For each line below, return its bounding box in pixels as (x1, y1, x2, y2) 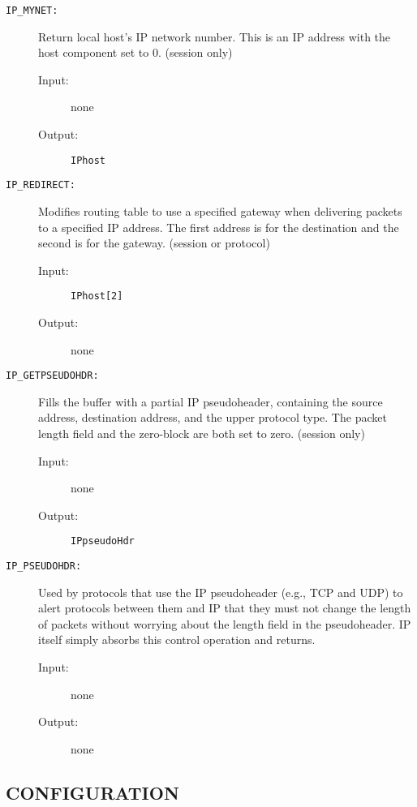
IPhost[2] (71, 290, 123, 303)
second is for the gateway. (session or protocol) (38, 234, 270, 251)
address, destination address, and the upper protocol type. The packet (38, 409, 387, 426)
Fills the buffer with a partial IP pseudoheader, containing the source (38, 393, 383, 410)
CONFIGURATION (6, 779, 179, 805)
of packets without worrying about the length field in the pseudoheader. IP (38, 615, 411, 632)
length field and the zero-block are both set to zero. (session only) (38, 425, 365, 441)
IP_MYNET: (6, 5, 58, 16)
